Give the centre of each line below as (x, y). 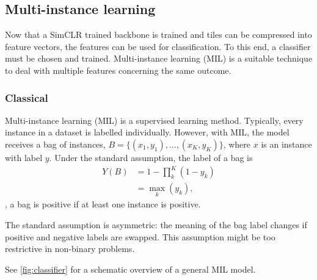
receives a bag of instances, (55, 144)
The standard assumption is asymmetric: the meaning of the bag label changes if (156, 224)
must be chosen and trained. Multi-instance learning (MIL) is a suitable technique (159, 58)
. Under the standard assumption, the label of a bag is (151, 157)
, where (237, 144)
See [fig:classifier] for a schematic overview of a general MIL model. (130, 269)
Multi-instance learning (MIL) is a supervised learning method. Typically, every (154, 120)
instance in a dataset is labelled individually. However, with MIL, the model (147, 132)
